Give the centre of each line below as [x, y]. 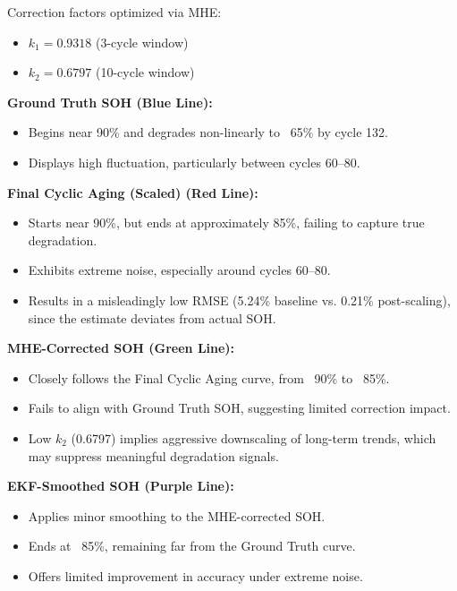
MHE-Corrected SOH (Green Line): [121, 348]
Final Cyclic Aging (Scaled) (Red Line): [133, 192]
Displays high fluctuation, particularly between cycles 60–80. [194, 162]
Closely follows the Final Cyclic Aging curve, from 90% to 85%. [209, 377]
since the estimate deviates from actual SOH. [152, 317]
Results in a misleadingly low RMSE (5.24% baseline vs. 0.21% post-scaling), [239, 300]
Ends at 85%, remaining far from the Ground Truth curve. [192, 546]
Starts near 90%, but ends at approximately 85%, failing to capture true [226, 223]
